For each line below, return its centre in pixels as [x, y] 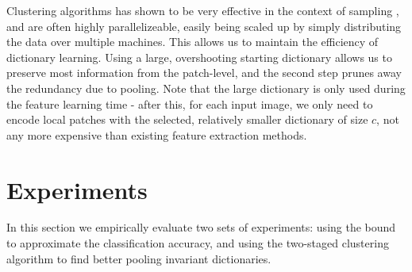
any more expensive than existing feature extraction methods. [157, 134]
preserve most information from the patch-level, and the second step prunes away [204, 73]
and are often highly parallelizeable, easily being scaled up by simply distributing [204, 26]
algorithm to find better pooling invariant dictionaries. [139, 258]
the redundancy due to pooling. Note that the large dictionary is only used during [206, 88]
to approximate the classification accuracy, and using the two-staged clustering [198, 243]
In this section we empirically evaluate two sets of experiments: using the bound [201, 227]
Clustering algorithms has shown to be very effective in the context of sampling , [203, 10]
